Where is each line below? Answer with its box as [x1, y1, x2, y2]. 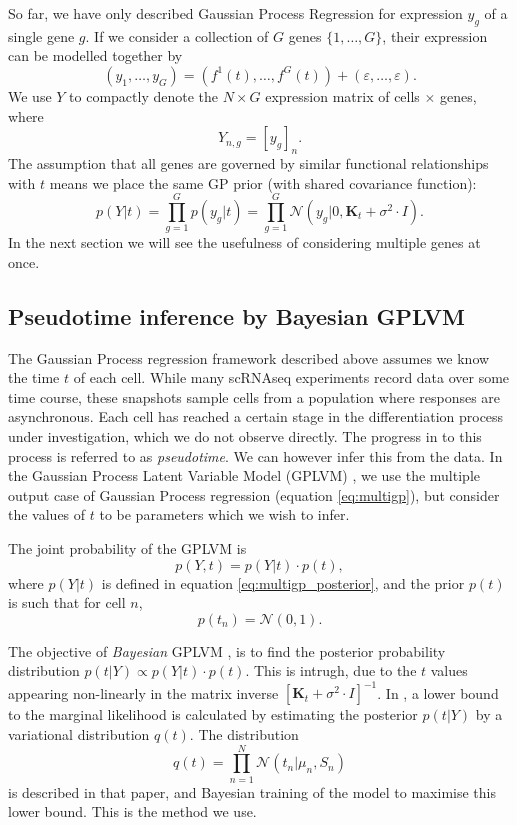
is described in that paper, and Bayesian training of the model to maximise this [8, 781, 496, 802]
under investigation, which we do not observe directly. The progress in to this [8, 426, 482, 447]
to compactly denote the [69, 85, 219, 106]
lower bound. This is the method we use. [8, 801, 257, 822]
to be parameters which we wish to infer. [99, 504, 350, 525]
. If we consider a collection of [85, 25, 269, 46]
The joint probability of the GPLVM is [8, 538, 247, 559]
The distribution [198, 724, 299, 745]
